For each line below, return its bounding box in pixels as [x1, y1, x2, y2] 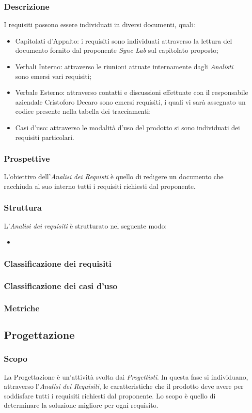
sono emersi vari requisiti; [15, 71, 92, 81]
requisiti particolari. [15, 132, 74, 142]
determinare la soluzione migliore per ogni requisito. [4, 400, 158, 410]
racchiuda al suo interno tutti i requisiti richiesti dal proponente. [4, 181, 196, 191]
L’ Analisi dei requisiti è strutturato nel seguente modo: [4, 220, 167, 230]
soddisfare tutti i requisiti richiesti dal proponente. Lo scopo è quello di [4, 390, 216, 400]
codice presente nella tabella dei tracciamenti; [15, 106, 151, 116]
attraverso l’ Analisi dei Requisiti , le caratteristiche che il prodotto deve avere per [4, 381, 244, 391]
